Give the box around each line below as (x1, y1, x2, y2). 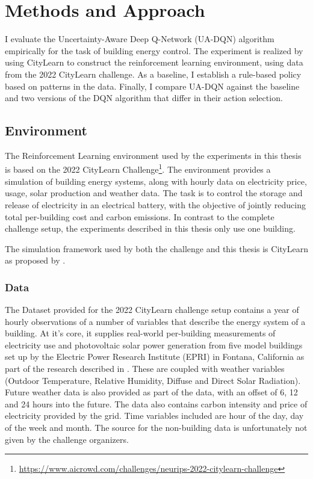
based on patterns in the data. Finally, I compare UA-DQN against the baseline (5, 79, 300, 92)
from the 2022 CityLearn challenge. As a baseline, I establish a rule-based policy (5, 67, 302, 80)
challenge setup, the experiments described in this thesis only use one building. (5, 222, 296, 235)
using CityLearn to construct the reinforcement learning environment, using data (5, 56, 303, 69)
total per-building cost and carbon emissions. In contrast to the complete (5, 210, 274, 223)
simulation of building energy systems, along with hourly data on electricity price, (5, 175, 307, 187)
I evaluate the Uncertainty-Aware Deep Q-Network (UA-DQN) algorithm (5, 32, 274, 45)
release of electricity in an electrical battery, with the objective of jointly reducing (5, 198, 306, 211)
